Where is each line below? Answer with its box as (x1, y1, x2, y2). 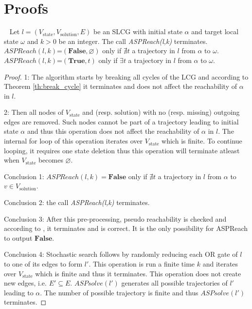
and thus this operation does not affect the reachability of (27, 126, 199, 136)
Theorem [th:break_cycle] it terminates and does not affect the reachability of (4, 81, 237, 91)
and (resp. (82, 107, 112, 117)
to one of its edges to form (4, 259, 83, 268)
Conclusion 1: (4, 171, 44, 181)
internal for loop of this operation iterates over (4, 136, 143, 146)
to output (4, 232, 33, 243)
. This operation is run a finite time (89, 259, 195, 268)
